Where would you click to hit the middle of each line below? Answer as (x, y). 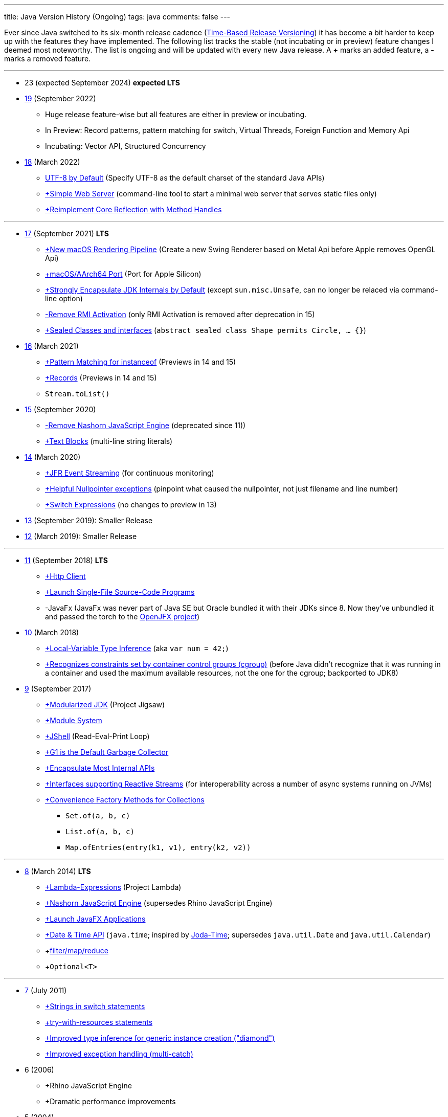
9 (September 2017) (58, 689)
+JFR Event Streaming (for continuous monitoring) (130, 473)
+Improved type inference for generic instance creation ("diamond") (160, 1038)
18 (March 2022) (52, 162)
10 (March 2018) (52, 632)
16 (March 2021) (52, 346)
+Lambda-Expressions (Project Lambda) (113, 887)
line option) (64, 298)
